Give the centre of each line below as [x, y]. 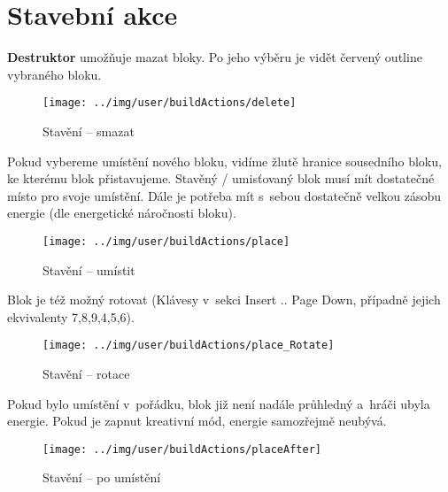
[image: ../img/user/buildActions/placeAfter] [182, 449]
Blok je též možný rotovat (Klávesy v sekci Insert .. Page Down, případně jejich [224, 300]
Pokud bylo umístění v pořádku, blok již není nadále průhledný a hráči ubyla [219, 403]
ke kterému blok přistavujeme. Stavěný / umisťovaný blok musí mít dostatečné [221, 178]
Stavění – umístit [89, 269]
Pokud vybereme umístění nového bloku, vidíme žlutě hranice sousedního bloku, [224, 161]
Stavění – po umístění [102, 477]
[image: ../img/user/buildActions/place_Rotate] [189, 346]
